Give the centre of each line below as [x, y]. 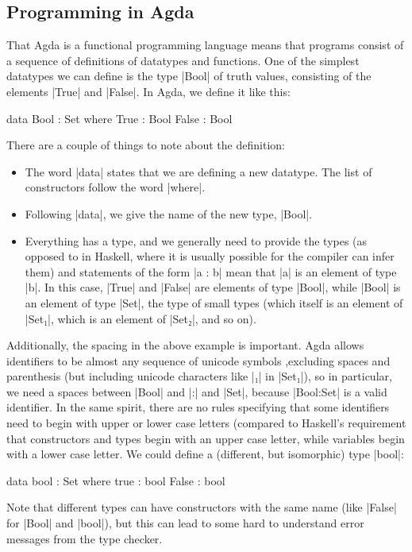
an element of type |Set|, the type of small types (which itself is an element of [214, 302]
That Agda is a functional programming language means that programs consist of [205, 45]
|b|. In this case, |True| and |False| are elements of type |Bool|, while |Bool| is [213, 287]
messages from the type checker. [85, 538]
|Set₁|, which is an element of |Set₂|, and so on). [141, 318]
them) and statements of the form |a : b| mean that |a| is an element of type [211, 271]
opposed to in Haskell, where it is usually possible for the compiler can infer [210, 256]
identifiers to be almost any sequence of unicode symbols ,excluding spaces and [198, 360]
